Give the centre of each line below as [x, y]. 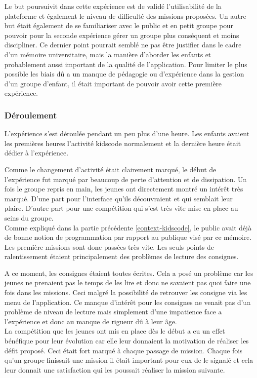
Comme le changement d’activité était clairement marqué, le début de [110, 169]
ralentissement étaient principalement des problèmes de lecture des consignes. [122, 256]
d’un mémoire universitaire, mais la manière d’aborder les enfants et [108, 54]
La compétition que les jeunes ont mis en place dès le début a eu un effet [115, 331]
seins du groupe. [29, 217]
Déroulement [31, 115]
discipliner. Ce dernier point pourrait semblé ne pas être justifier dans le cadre [123, 45]
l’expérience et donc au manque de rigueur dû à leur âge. [91, 321]
